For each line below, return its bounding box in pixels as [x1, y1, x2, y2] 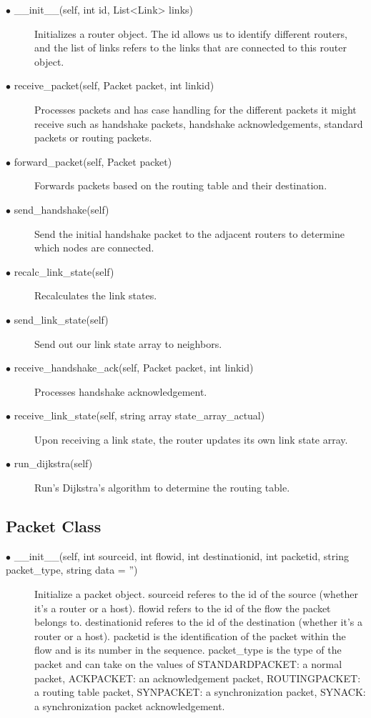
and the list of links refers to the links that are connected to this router [34, 40, 347, 55]
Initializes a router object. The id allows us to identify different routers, [34, 26, 348, 41]
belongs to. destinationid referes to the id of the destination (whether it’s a [34, 614, 363, 629]
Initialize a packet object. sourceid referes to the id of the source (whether [34, 587, 359, 602]
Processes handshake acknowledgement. [34, 384, 207, 399]
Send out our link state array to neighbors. [34, 336, 222, 351]
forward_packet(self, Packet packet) [14, 154, 172, 169]
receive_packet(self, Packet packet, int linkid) [14, 78, 214, 93]
